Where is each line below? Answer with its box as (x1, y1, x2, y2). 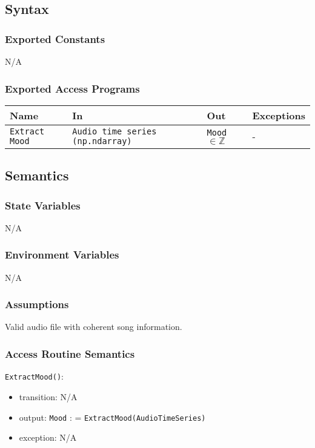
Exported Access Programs (5, 81, 140, 96)
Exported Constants (5, 31, 105, 46)
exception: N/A (19, 431, 77, 444)
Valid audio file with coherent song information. (5, 320, 182, 333)
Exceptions (252, 108, 305, 122)
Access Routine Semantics (5, 346, 135, 361)
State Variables (5, 197, 81, 212)
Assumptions (5, 297, 69, 312)
